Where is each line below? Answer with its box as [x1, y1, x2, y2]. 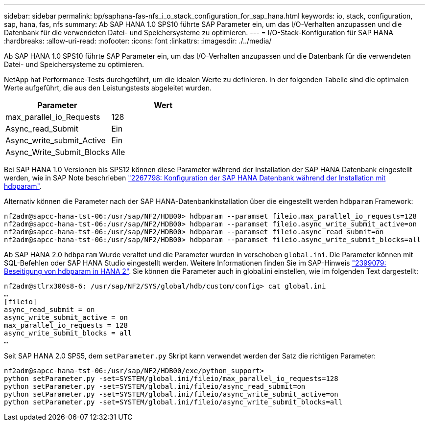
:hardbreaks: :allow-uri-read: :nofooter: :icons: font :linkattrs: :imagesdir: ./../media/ [4, 37, 272, 45]
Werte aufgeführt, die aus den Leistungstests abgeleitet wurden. [4, 84, 212, 92]
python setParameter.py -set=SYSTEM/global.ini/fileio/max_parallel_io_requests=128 [4, 375, 338, 382]
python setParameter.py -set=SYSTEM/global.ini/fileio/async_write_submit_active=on [4, 390, 338, 398]
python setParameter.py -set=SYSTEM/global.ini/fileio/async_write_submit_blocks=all [4, 398, 343, 406]
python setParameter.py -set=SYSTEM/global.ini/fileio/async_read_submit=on [4, 382, 306, 390]
